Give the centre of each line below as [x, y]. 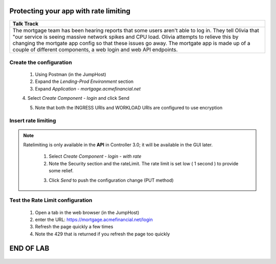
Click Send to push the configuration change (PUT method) [111, 180]
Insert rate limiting [33, 121]
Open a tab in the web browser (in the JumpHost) [87, 212]
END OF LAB [29, 248]
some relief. [61, 171]
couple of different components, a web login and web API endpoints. [95, 50]
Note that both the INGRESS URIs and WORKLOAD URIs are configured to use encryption [129, 107]
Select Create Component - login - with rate [95, 157]
